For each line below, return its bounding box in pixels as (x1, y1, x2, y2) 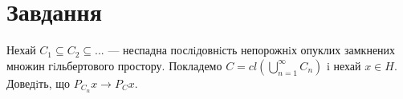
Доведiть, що (6, 74, 70, 91)
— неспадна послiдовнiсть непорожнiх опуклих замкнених (108, 42, 396, 58)
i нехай (326, 57, 361, 73)
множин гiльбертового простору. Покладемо (6, 57, 222, 73)
